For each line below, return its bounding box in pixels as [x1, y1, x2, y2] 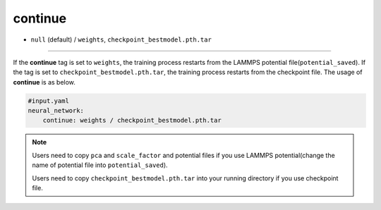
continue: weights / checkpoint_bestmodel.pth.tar [42, 116, 222, 125]
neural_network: [28, 106, 85, 115]
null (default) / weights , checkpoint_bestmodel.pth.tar [30, 35, 212, 44]
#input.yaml [28, 97, 70, 105]
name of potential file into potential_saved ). [32, 161, 169, 169]
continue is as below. [13, 78, 75, 86]
